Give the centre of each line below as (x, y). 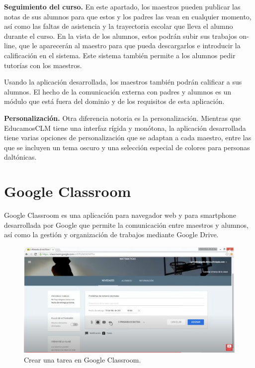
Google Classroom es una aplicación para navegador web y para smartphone (120, 215)
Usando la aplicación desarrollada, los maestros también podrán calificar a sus (123, 82)
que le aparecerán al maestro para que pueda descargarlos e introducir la (130, 46)
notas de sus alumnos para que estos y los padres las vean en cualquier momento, (128, 16)
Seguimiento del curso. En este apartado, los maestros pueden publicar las (122, 6)
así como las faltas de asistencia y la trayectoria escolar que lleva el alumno (119, 26)
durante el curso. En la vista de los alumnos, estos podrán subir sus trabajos (121, 36)
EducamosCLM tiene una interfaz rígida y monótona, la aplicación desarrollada (125, 128)
